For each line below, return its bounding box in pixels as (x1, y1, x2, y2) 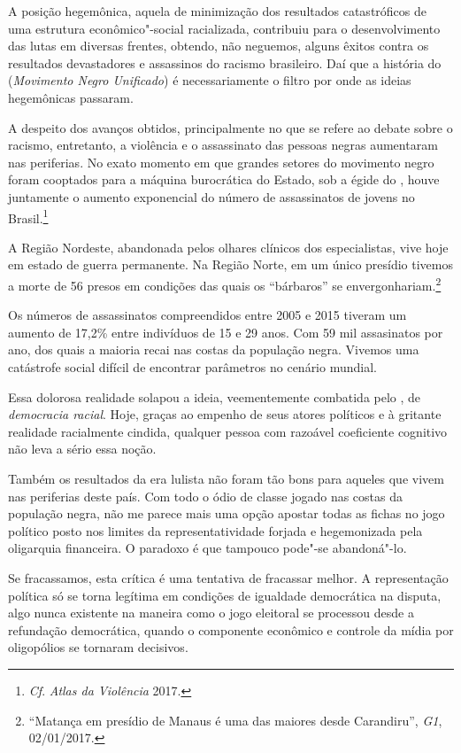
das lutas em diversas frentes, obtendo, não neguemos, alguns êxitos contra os (8, 36, 429, 55)
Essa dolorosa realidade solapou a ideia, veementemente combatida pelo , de (8, 387, 421, 406)
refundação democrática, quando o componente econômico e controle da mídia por (8, 620, 454, 639)
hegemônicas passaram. (8, 88, 134, 106)
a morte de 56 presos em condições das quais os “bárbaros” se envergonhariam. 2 (8, 273, 442, 294)
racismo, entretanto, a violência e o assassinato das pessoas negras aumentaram (8, 136, 438, 154)
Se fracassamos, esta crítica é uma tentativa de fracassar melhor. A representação (8, 568, 449, 586)
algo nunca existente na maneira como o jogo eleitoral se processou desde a (8, 603, 414, 622)
